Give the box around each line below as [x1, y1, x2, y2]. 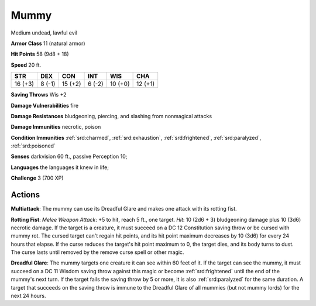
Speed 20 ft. [11, 61, 42, 68]
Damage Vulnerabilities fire [11, 102, 79, 109]
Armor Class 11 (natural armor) [11, 40, 85, 47]
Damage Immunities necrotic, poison [11, 123, 101, 130]
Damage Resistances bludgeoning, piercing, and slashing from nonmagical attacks [11, 112, 212, 119]
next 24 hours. [11, 293, 46, 300]
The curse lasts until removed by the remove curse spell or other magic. [11, 249, 184, 256]
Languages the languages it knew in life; [11, 164, 109, 171]
